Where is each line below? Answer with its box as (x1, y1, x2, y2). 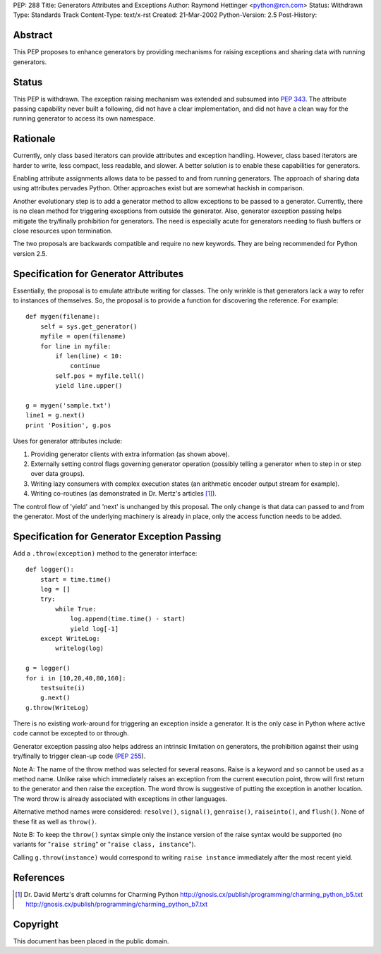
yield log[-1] (70, 625, 119, 632)
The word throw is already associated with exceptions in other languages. (13, 794, 228, 803)
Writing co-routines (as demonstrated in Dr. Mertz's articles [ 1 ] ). (30, 489, 217, 498)
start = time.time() (40, 575, 111, 583)
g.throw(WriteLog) (25, 704, 90, 711)
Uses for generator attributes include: (13, 437, 123, 446)
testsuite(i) (40, 684, 85, 692)
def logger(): (25, 565, 74, 574)
